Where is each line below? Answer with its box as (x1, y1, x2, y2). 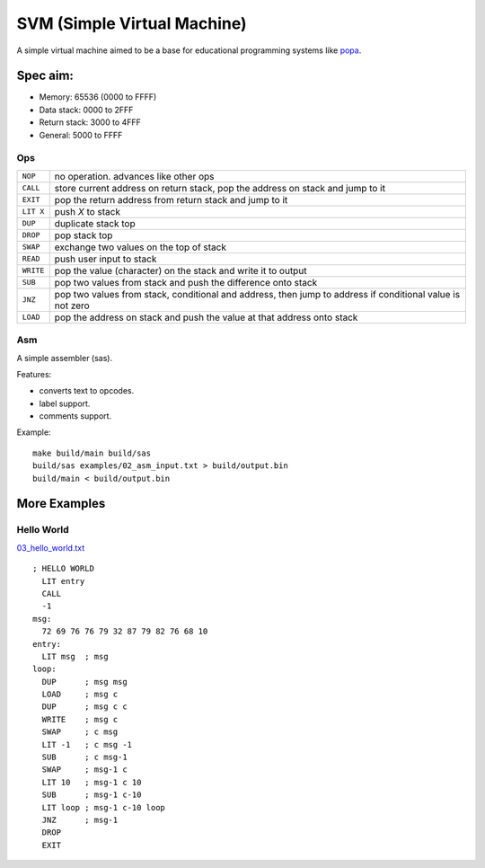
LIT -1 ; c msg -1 (41, 740, 133, 749)
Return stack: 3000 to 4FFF (39, 117, 141, 128)
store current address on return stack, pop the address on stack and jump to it (54, 182, 386, 194)
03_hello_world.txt (16, 542, 85, 553)
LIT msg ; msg (41, 651, 109, 661)
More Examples (16, 496, 106, 511)
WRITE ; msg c (41, 714, 119, 724)
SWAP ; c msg (41, 727, 119, 737)
